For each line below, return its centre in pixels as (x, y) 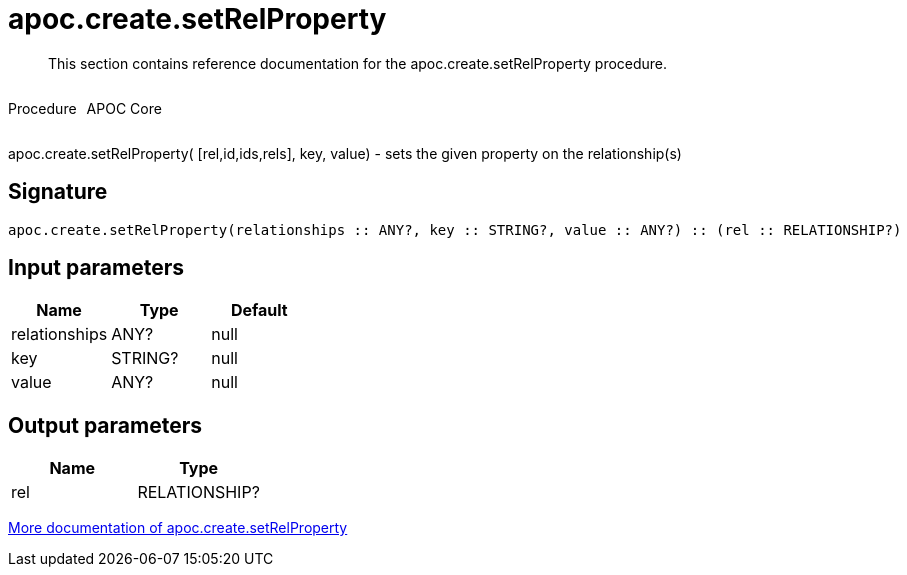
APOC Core (124, 108)
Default (259, 310)
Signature (58, 192)
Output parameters (105, 425)
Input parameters (96, 268)
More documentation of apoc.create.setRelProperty (178, 528)
